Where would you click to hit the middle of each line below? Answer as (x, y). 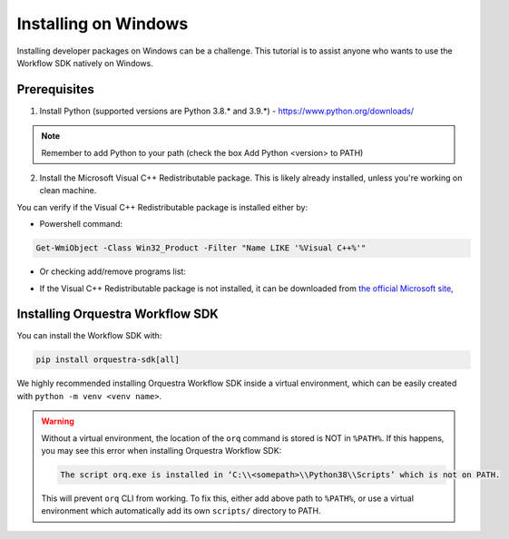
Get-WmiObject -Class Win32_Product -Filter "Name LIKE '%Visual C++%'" (201, 248)
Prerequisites (55, 89)
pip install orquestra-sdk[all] (108, 360)
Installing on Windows (103, 24)
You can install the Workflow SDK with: (89, 336)
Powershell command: (81, 224)
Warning (58, 421)
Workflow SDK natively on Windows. (85, 63)
